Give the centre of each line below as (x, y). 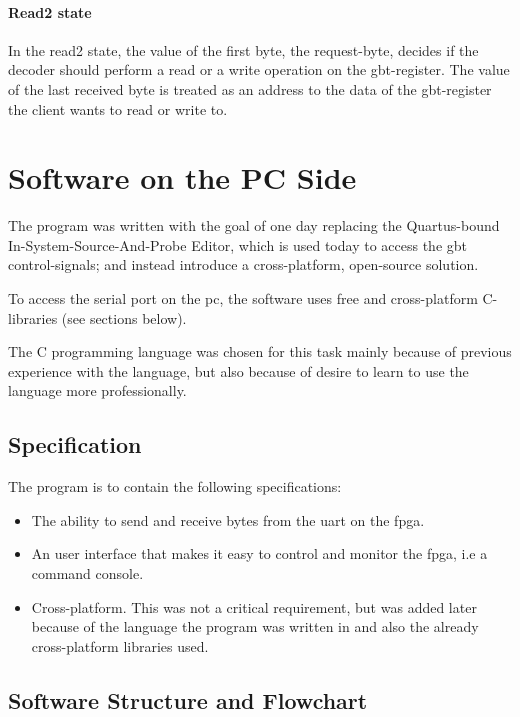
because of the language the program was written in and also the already (255, 626)
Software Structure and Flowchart (188, 699)
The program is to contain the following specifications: (175, 486)
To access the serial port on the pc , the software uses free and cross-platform (243, 298)
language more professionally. (97, 390)
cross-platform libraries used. (120, 645)
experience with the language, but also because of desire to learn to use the (238, 370)
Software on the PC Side (182, 177)
